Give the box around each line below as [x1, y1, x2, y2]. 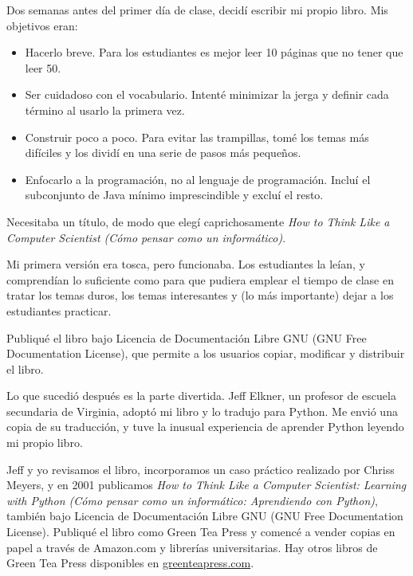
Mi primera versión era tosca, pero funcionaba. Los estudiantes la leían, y [6, 256, 365, 272]
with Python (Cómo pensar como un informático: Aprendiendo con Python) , [6, 492, 378, 508]
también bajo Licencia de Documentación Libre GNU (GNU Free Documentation [6, 507, 403, 524]
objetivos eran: [6, 17, 78, 33]
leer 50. [25, 59, 61, 76]
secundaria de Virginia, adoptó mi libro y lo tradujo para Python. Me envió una [6, 402, 398, 419]
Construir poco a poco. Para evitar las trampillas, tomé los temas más [25, 128, 369, 145]
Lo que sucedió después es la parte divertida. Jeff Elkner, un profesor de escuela [6, 387, 396, 404]
